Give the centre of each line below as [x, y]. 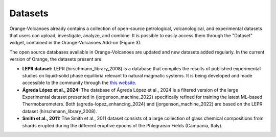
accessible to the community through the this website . [79, 83]
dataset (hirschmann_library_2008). [60, 111]
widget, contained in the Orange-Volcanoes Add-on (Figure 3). [75, 43]
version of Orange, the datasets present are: [56, 59]
